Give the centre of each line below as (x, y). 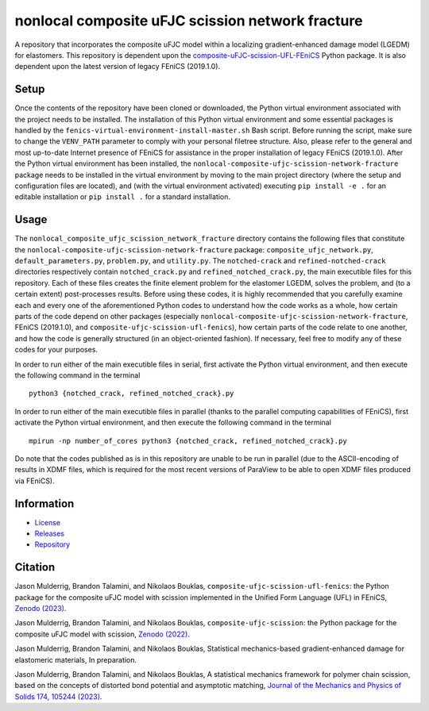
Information (44, 503)
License (48, 522)
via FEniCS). (35, 481)
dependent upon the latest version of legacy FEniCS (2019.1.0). (118, 67)
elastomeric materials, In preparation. (76, 659)
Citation (35, 567)
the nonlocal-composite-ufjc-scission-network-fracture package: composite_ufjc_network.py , (194, 249)
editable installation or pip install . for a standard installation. (122, 197)
